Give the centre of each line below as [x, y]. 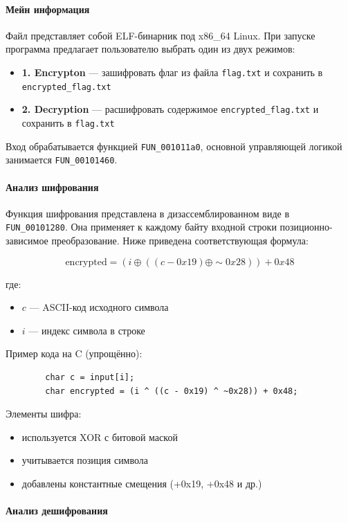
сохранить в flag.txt [68, 122]
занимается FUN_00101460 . [62, 160]
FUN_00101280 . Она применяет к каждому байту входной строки [141, 227]
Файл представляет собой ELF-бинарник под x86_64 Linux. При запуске [161, 35]
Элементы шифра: [44, 414]
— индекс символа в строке [87, 330]
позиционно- [306, 227]
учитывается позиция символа [85, 460]
